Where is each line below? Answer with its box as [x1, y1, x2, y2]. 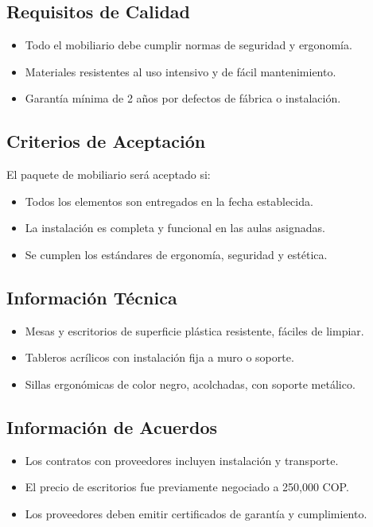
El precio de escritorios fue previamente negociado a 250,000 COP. [25, 479, 349, 495]
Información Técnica [6, 285, 177, 309]
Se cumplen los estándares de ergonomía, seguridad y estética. [25, 246, 328, 262]
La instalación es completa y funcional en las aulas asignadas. [25, 219, 325, 236]
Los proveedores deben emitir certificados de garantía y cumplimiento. [25, 505, 367, 521]
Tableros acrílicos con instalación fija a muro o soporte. [25, 349, 294, 366]
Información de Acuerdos [6, 414, 218, 439]
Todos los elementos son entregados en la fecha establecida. [25, 192, 313, 209]
